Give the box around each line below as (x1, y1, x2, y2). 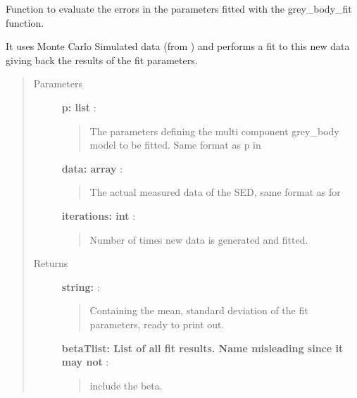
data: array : (61, 161, 123, 175)
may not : (61, 354, 109, 369)
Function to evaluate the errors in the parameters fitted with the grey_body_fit (6, 1, 352, 15)
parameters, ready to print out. (89, 316, 225, 331)
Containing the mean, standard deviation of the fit (89, 303, 308, 318)
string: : (61, 279, 100, 294)
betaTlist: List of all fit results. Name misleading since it (61, 340, 344, 355)
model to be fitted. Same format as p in (89, 137, 261, 152)
